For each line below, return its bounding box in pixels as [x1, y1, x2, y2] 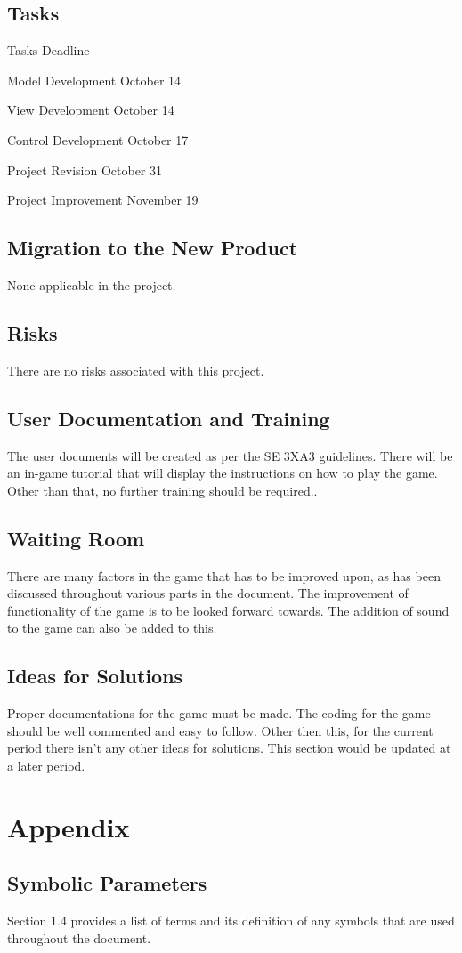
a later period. [7, 755, 85, 774]
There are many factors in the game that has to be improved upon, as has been [7, 566, 441, 585]
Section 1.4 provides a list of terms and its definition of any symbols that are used [7, 911, 455, 930]
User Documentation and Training [7, 404, 330, 432]
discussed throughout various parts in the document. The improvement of [7, 584, 409, 602]
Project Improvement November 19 [7, 190, 199, 209]
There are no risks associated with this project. [7, 360, 264, 379]
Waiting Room [7, 524, 145, 552]
